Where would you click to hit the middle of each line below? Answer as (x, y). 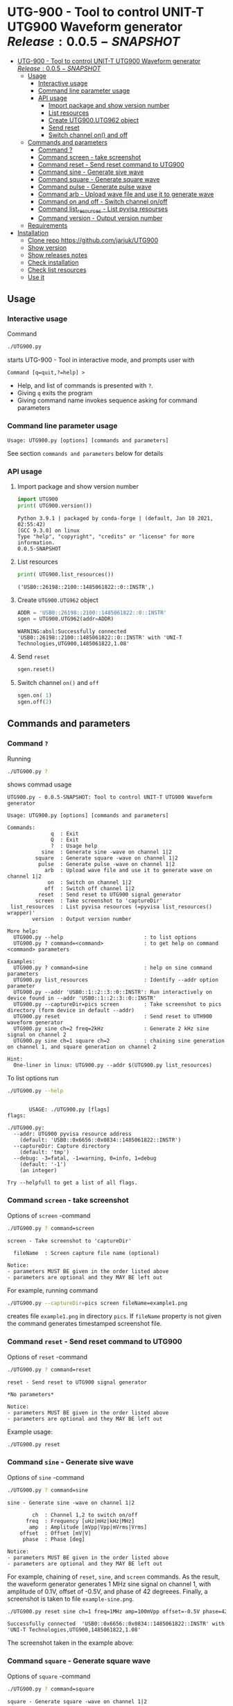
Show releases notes (58, 255)
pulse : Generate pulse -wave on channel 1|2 (106, 864)
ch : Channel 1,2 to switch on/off (85, 1515)
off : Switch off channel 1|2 (89, 889)
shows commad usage (40, 784)
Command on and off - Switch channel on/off (103, 201)
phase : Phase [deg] (54, 1539)
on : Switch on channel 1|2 (89, 883)
